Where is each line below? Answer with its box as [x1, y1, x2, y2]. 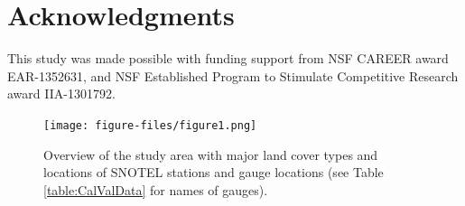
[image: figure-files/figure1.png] [43, 118, 257, 132]
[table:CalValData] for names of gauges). [43, 180, 268, 199]
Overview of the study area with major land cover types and [43, 145, 378, 164]
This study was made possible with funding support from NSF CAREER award [7, 49, 449, 68]
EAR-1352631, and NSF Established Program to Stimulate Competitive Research [7, 66, 459, 85]
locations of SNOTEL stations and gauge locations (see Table [43, 163, 384, 182]
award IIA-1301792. [7, 84, 116, 103]
